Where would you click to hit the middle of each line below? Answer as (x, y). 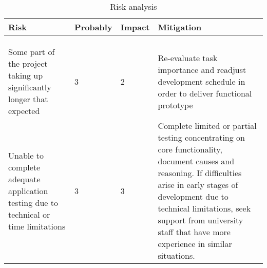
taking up (26, 75)
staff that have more (194, 232)
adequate (24, 179)
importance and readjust (202, 69)
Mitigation (180, 27)
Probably (93, 27)
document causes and (196, 161)
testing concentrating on (201, 137)
